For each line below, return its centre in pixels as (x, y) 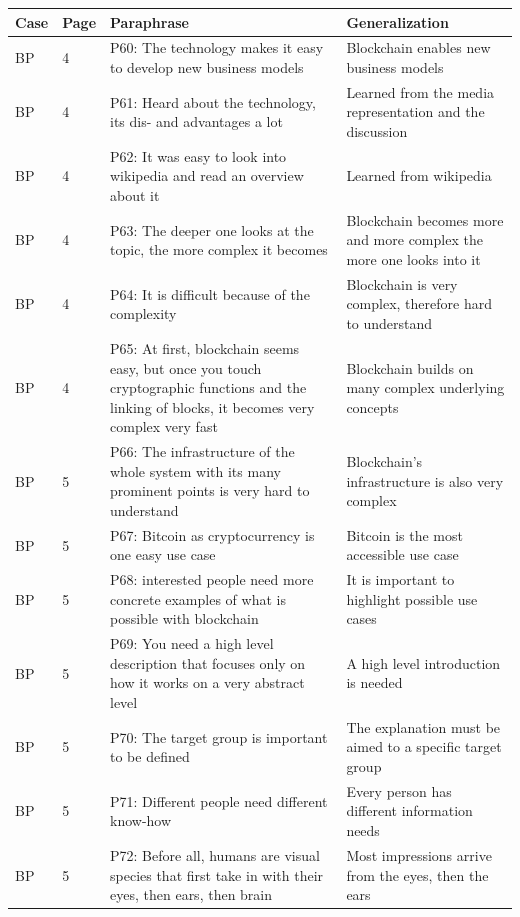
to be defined (150, 756)
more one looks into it (413, 259)
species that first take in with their (217, 874)
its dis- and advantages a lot (196, 121)
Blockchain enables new (418, 47)
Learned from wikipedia (419, 175)
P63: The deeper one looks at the (212, 229)
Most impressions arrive (419, 854)
